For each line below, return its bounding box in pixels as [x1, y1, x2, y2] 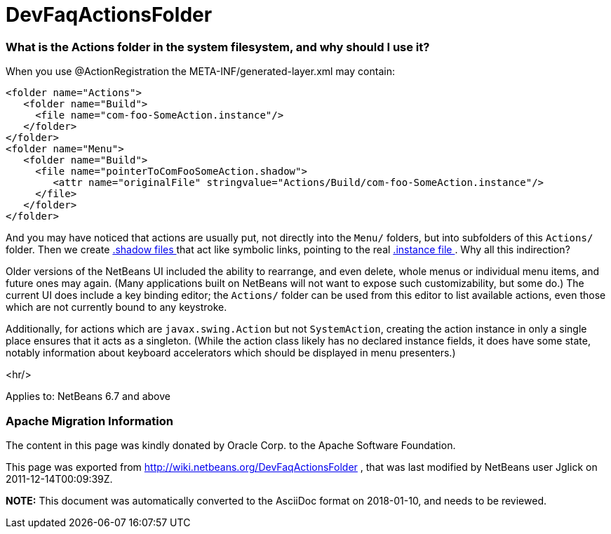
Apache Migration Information [6, 413, 173, 428]
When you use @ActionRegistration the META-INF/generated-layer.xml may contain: [6, 65, 395, 78]
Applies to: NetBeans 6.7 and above [6, 390, 170, 403]
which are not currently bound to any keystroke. [6, 301, 227, 314]
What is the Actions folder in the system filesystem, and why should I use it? [6, 39, 430, 54]
